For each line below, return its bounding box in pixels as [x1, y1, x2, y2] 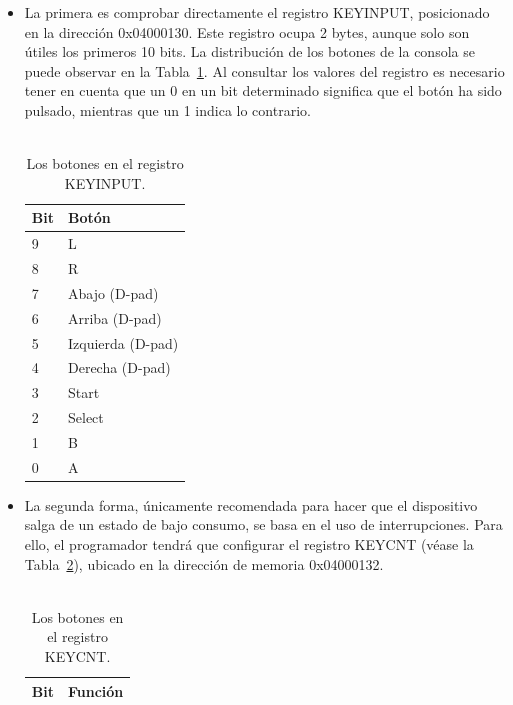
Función [67, 680, 124, 701]
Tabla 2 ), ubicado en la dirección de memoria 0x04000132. [24, 553, 384, 574]
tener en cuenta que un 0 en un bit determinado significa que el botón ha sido [24, 80, 502, 101]
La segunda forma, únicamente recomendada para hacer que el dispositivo [24, 494, 478, 515]
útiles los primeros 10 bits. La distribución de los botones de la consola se [24, 41, 475, 62]
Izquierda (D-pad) [67, 332, 179, 353]
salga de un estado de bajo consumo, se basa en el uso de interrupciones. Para [24, 514, 503, 535]
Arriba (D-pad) [67, 307, 162, 328]
